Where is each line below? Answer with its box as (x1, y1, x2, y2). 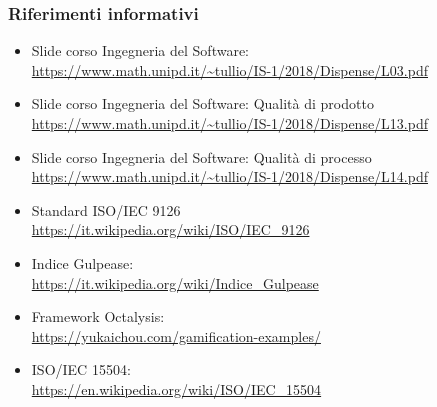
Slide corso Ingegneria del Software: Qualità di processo (31, 146, 372, 167)
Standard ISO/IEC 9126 (31, 199, 181, 220)
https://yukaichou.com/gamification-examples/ (31, 325, 321, 346)
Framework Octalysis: (31, 306, 165, 327)
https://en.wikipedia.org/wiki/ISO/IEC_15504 (31, 378, 322, 399)
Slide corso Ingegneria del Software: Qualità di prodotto (31, 93, 374, 114)
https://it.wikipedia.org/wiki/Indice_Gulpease (31, 272, 319, 293)
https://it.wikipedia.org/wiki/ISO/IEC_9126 (31, 219, 310, 240)
